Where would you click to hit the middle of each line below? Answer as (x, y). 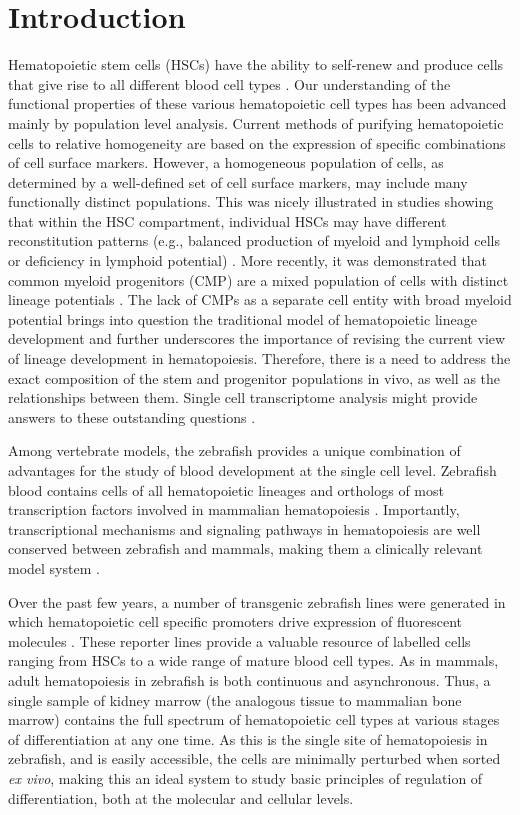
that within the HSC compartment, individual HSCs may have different (227, 220)
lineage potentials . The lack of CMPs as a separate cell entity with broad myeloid (260, 299)
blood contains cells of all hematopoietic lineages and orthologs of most (226, 489)
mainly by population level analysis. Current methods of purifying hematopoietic (256, 122)
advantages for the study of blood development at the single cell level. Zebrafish (252, 470)
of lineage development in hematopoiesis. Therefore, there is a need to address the (259, 358)
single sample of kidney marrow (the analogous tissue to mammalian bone (235, 699)
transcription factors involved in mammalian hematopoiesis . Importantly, (234, 509)
